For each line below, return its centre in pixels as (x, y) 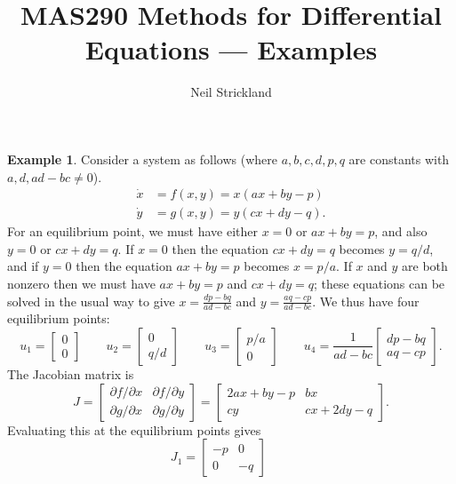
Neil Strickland (231, 92)
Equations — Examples (231, 49)
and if (23, 266)
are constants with (399, 159)
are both (425, 266)
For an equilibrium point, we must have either (132, 231)
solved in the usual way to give (91, 301)
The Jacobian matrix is (71, 373)
